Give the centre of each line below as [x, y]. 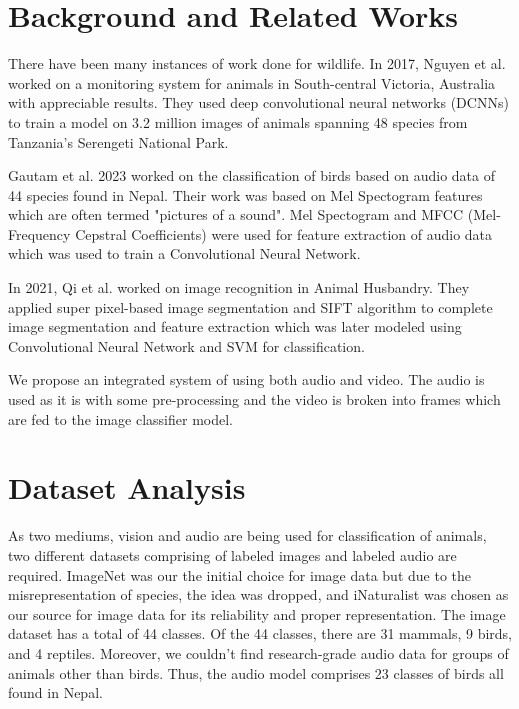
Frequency [39, 233]
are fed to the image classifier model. [120, 418]
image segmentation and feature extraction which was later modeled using [235, 326]
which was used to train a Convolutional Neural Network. [184, 253]
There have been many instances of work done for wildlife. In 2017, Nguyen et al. [257, 63]
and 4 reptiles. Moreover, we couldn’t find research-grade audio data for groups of [258, 652]
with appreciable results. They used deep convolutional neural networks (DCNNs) [258, 102]
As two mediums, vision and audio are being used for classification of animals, [247, 535]
